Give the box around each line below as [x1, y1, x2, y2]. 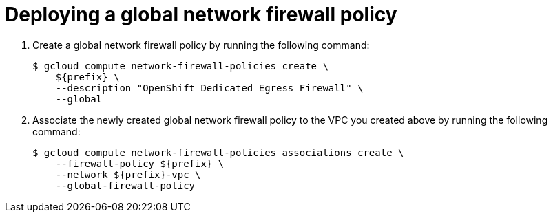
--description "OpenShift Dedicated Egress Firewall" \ [55, 82, 364, 94]
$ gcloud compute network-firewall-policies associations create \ [32, 146, 404, 158]
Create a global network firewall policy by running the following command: [32, 39, 370, 51]
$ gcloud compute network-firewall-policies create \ [32, 60, 328, 72]
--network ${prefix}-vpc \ [55, 168, 201, 180]
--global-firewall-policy [55, 179, 196, 191]
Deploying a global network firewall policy [5, 3, 397, 26]
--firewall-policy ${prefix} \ [55, 157, 225, 169]
